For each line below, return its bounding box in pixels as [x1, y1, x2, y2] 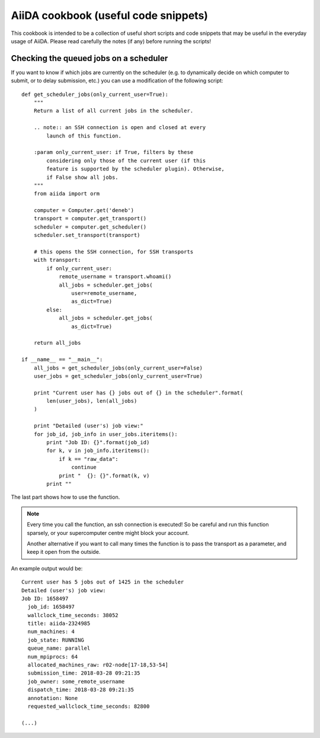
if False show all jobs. [46, 174, 119, 181]
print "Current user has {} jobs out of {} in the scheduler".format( [33, 389, 244, 396]
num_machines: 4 [27, 628, 75, 635]
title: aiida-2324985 [27, 620, 91, 627]
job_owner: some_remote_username [27, 678, 125, 685]
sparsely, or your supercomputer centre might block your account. [27, 529, 190, 536]
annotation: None [27, 695, 78, 701]
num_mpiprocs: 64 [27, 653, 78, 660]
